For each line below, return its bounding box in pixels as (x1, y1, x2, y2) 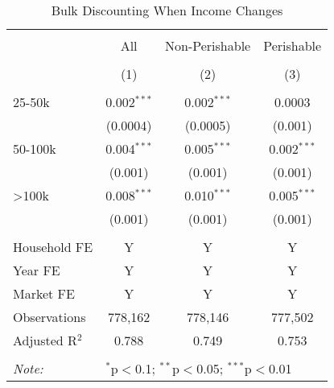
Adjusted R (13, 331, 77, 349)
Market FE (13, 284, 75, 303)
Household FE (13, 237, 93, 256)
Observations (13, 308, 86, 326)
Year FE (13, 261, 60, 279)
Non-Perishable (165, 36, 251, 55)
